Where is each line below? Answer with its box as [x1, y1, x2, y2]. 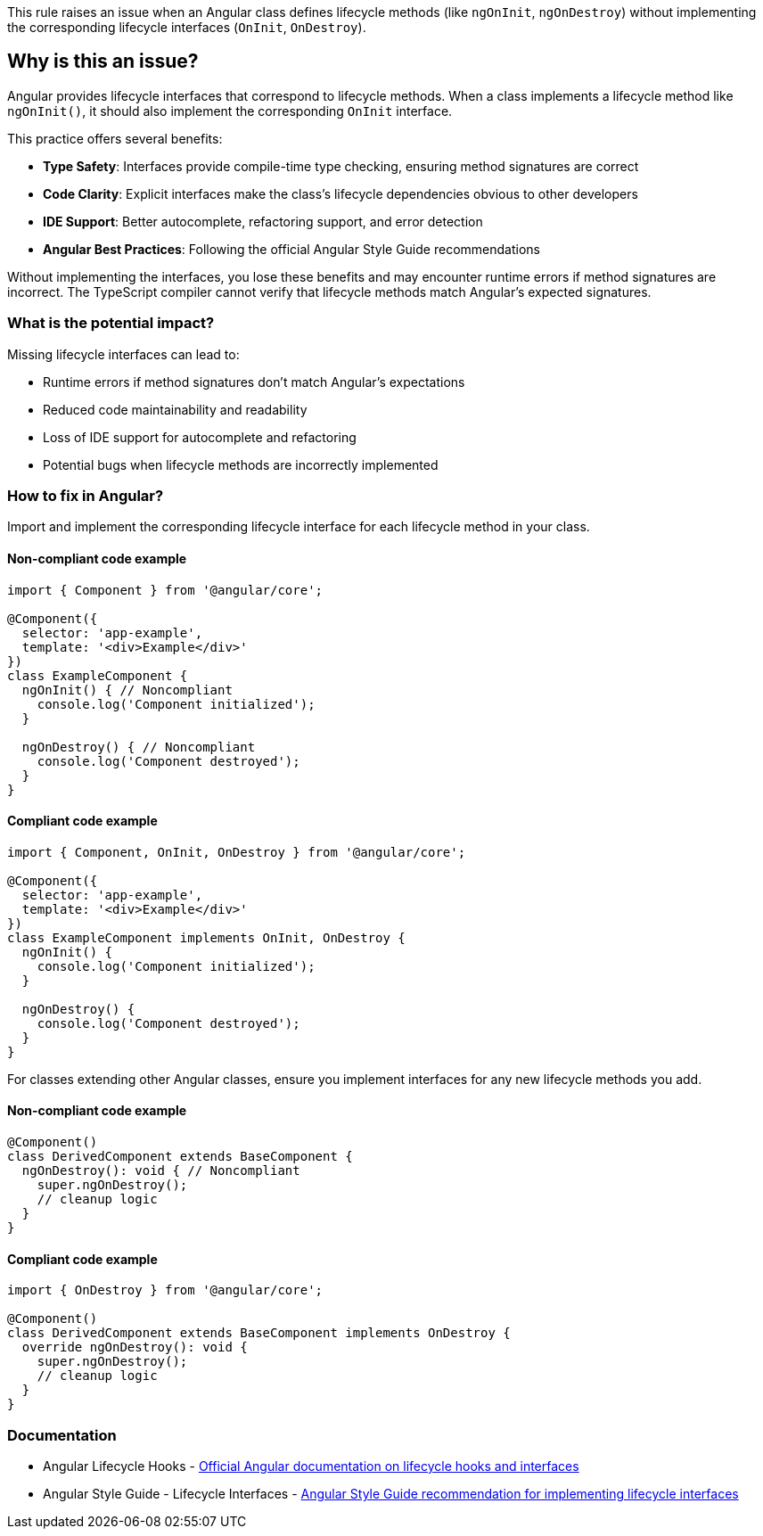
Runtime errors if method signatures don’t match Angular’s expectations [43, 374, 465, 390]
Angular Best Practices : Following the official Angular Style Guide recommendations [43, 241, 540, 257]
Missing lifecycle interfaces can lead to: [7, 346, 240, 362]
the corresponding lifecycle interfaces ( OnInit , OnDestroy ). [7, 20, 366, 35]
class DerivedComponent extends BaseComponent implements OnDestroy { [7, 1326, 511, 1341]
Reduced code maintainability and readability [43, 401, 308, 417]
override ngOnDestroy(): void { [21, 1340, 248, 1355]
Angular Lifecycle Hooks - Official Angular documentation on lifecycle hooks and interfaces [43, 1458, 579, 1474]
